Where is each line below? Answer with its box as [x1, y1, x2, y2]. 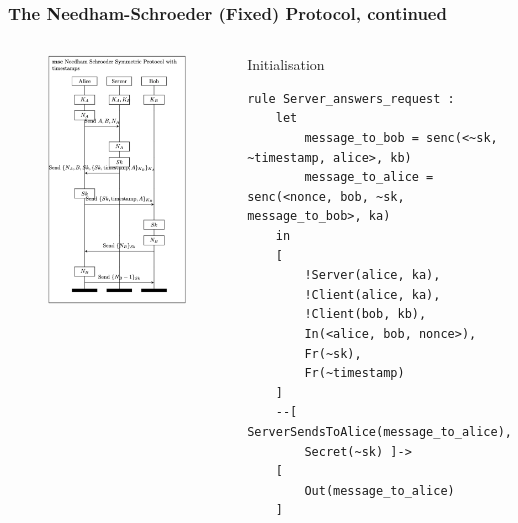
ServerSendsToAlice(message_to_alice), [247, 424, 512, 439]
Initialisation [247, 54, 325, 75]
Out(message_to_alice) [304, 483, 455, 498]
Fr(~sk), [304, 346, 362, 361]
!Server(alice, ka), [304, 268, 441, 283]
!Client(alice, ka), [304, 287, 441, 302]
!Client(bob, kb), [304, 307, 427, 322]
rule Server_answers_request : [247, 91, 455, 106]
